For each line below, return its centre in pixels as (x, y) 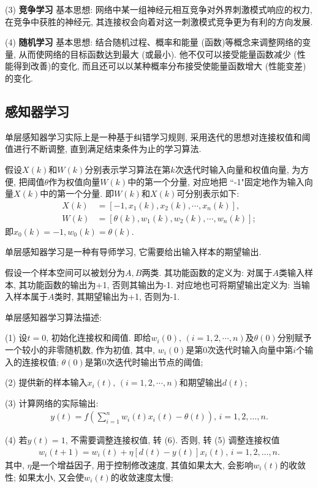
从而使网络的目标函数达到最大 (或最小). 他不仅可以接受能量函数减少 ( (158, 54)
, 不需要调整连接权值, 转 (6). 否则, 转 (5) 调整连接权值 (172, 440)
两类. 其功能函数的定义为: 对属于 (207, 272)
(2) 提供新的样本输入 (46, 382)
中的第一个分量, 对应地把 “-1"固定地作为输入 (216, 181)
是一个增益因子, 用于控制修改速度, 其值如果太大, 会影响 (142, 464)
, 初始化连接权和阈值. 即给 (99, 337)
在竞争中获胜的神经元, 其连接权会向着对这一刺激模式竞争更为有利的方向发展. (159, 21)
